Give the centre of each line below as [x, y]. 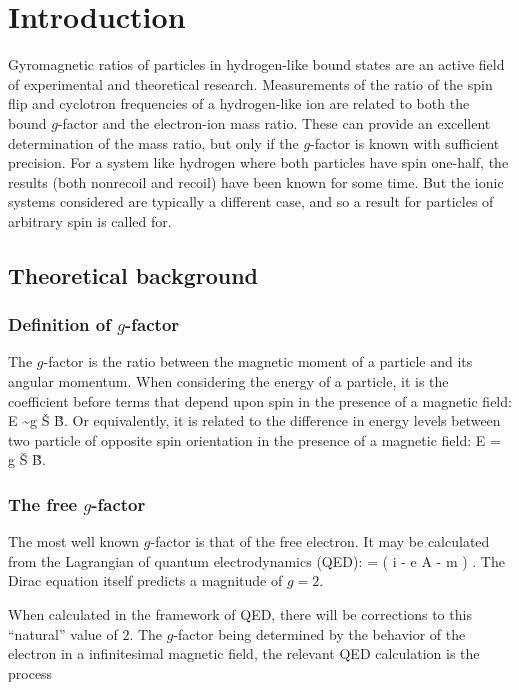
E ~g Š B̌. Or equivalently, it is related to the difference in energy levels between [254, 420]
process [30, 672]
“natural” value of [63, 633]
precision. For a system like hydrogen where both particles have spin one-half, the [258, 162]
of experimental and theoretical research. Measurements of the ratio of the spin [250, 83]
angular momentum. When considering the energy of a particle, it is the [228, 381]
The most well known [74, 541]
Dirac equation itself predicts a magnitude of [145, 580]
